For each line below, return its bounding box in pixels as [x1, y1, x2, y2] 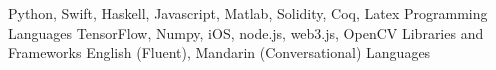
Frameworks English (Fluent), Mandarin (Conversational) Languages [8, 42, 431, 63]
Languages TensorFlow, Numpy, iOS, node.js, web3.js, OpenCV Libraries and [8, 22, 484, 43]
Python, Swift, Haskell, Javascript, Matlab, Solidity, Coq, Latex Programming [8, 3, 488, 23]
